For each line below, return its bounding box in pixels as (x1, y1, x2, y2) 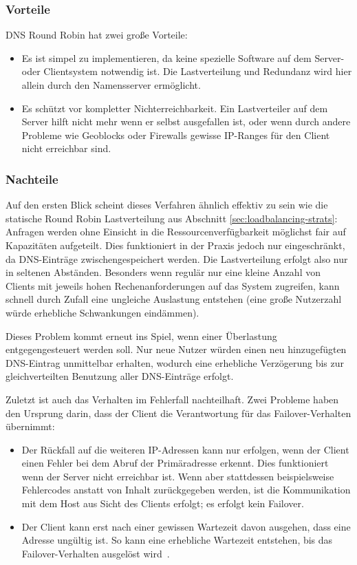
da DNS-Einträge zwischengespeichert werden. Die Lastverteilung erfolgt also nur (6, 251, 348, 266)
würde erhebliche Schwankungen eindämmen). (6, 305, 199, 319)
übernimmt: (6, 419, 55, 434)
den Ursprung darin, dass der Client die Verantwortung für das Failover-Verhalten (6, 405, 351, 420)
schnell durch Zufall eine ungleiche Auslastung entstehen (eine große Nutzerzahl (6, 292, 342, 306)
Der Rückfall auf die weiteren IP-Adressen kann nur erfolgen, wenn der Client (21, 442, 349, 456)
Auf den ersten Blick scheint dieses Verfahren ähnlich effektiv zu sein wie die (6, 198, 328, 212)
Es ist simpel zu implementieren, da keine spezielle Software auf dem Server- (21, 50, 345, 65)
